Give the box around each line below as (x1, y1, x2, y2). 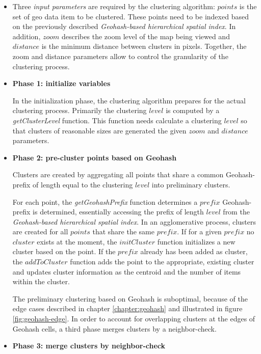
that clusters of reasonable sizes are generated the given (12, 125, 187, 135)
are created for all (12, 226, 68, 237)
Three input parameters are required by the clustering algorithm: (12, 1, 215, 11)
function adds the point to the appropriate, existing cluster (70, 256, 254, 267)
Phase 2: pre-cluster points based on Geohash (12, 152, 177, 162)
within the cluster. (12, 276, 70, 287)
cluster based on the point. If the (12, 246, 116, 257)
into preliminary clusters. (151, 179, 230, 189)
